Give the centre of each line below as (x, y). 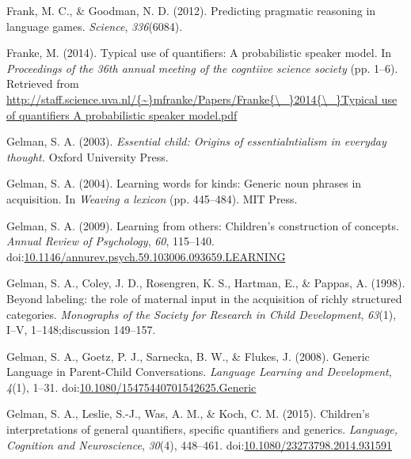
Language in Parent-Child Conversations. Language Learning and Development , (199, 372)
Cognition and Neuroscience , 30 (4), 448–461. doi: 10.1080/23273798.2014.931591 (200, 444)
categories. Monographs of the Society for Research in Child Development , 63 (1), (202, 314)
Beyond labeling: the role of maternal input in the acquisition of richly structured (204, 298)
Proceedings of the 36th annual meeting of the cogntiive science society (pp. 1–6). (202, 68)
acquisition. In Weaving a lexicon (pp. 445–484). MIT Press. (152, 198)
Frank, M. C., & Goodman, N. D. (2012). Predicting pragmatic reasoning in (191, 10)
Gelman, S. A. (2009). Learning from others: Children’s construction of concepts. (203, 225)
